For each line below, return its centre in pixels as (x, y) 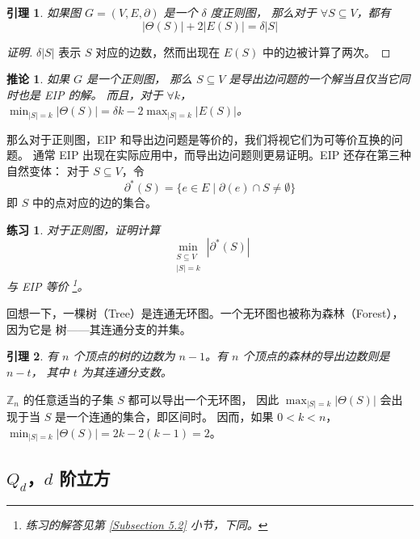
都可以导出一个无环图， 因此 (204, 399)
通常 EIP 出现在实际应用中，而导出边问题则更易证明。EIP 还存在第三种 (222, 155)
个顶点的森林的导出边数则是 (316, 356)
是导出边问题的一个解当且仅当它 (314, 79)
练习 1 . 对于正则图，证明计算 (83, 229)
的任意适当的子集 (68, 399)
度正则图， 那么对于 (263, 12)
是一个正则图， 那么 (140, 79)
